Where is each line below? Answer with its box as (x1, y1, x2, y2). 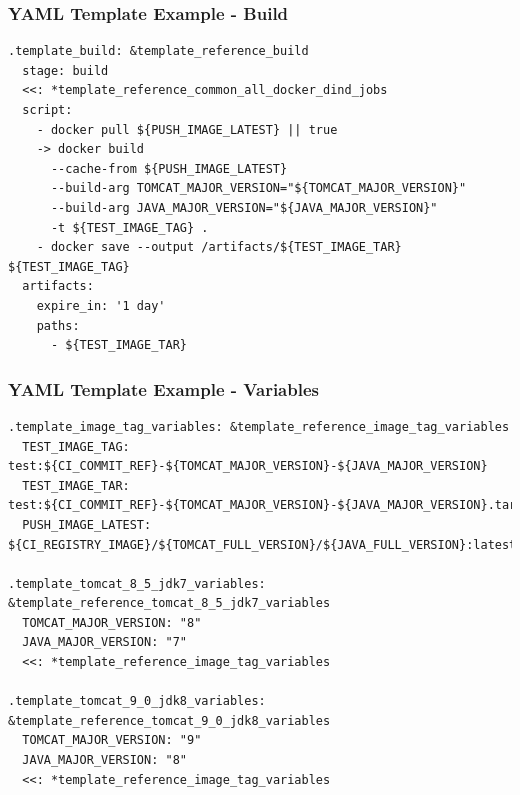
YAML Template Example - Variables (8, 376, 319, 401)
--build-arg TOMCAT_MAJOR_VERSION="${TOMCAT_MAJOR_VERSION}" (50, 181, 467, 196)
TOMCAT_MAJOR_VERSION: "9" (22, 733, 202, 748)
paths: (36, 318, 80, 333)
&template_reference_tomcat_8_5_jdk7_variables (8, 596, 331, 611)
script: (22, 103, 73, 117)
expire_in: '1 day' (36, 298, 166, 313)
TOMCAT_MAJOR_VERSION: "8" (22, 615, 202, 630)
